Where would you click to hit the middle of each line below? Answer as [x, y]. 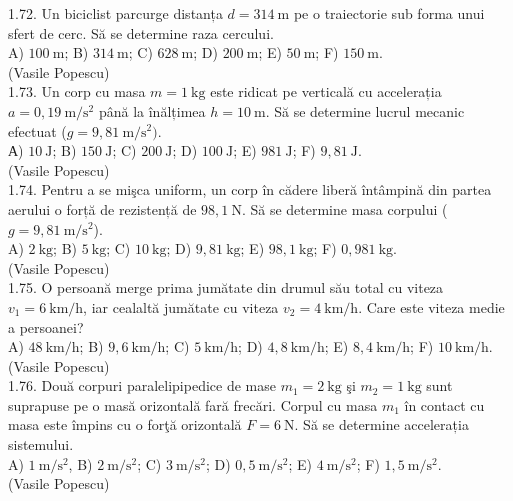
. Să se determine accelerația [381, 424]
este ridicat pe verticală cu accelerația [326, 91]
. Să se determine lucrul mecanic [365, 110]
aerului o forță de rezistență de [102, 208]
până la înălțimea [152, 110]
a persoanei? [46, 326]
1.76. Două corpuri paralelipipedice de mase [142, 385]
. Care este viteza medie [431, 306]
